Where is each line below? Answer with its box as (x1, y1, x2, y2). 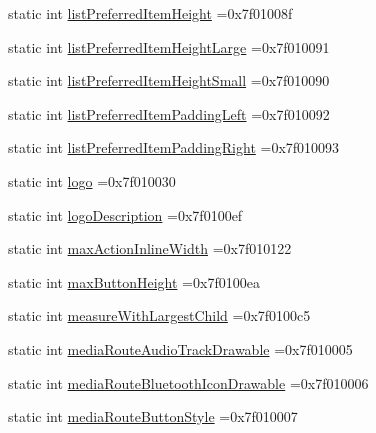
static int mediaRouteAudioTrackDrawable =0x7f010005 (8, 338, 353, 359)
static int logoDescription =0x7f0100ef (8, 204, 243, 225)
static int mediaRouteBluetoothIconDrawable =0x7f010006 (8, 372, 369, 393)
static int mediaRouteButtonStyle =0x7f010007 (8, 406, 298, 427)
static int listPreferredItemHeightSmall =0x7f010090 (8, 70, 330, 91)
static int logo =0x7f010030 (8, 170, 176, 191)
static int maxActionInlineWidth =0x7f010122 (8, 238, 292, 259)
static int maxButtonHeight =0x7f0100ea (8, 271, 260, 292)
